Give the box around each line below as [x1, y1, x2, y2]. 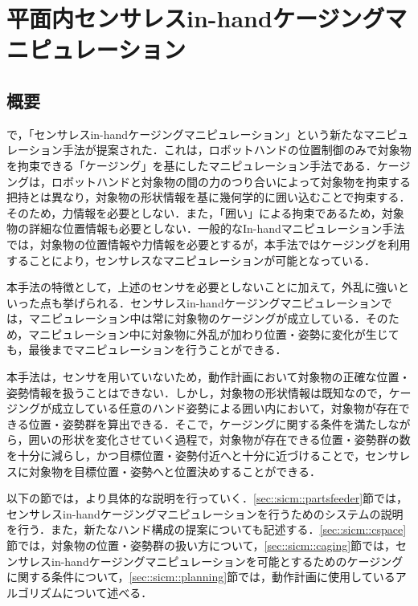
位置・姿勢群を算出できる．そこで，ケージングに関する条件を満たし [28, 415, 388, 432]
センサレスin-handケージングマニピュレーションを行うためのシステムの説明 [6, 505, 404, 522]
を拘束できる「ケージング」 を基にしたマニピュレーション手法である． [6, 157, 377, 173]
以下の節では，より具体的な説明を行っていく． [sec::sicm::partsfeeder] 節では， [6, 490, 408, 506]
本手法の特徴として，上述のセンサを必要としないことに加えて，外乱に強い [6, 279, 398, 295]
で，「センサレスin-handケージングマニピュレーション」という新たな [6, 125, 364, 142]
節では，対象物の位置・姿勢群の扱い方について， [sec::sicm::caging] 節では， [6, 537, 396, 554]
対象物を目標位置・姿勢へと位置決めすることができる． [28, 462, 322, 479]
